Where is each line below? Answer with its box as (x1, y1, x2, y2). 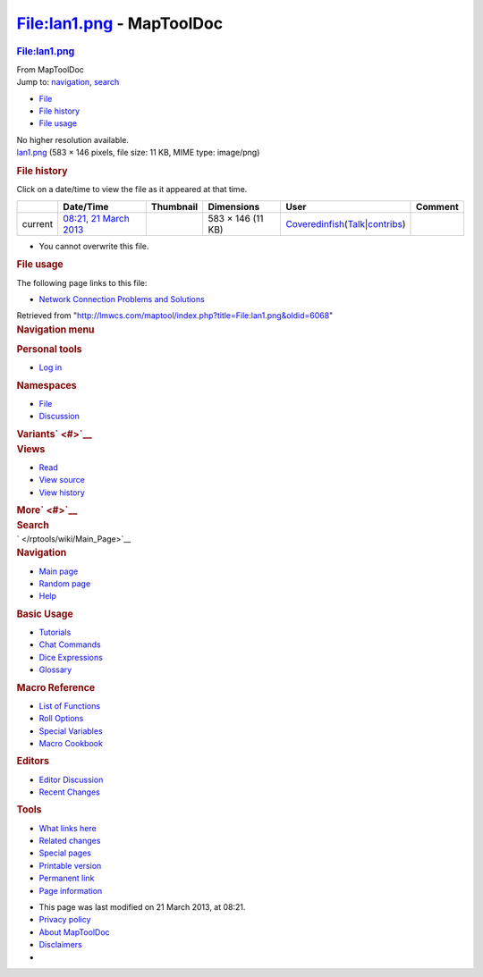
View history (38, 487, 85, 498)
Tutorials (38, 627, 72, 637)
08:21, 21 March (63, 212, 130, 224)
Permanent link (38, 872, 95, 884)
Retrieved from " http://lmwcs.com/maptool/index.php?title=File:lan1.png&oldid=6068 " (16, 310, 334, 321)
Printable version (38, 860, 102, 871)
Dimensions (208, 200, 260, 213)
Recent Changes (38, 787, 100, 797)
